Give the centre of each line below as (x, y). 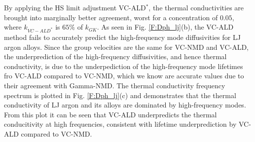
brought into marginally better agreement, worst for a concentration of (111, 17)
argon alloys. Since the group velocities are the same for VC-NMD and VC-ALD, (126, 47)
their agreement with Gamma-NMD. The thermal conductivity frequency (115, 85)
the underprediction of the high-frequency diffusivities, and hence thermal (115, 56)
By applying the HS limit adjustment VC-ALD (75, 7)
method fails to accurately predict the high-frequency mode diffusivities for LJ (122, 37)
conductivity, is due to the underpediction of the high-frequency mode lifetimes (124, 66)
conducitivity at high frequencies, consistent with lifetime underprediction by (120, 124)
